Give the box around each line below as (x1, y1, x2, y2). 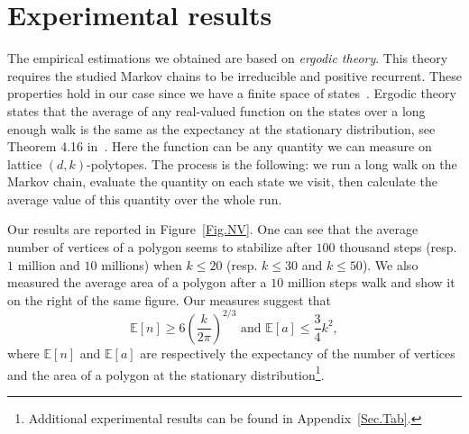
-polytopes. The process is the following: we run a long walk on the (87, 154, 457, 173)
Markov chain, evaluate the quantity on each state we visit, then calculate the (7, 172, 437, 191)
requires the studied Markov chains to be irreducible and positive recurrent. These (7, 66, 462, 85)
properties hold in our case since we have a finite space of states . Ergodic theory (7, 84, 456, 103)
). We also (362, 255, 418, 274)
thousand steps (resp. (339, 238, 457, 257)
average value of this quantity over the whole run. (7, 189, 282, 208)
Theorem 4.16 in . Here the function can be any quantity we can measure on (7, 137, 432, 156)
